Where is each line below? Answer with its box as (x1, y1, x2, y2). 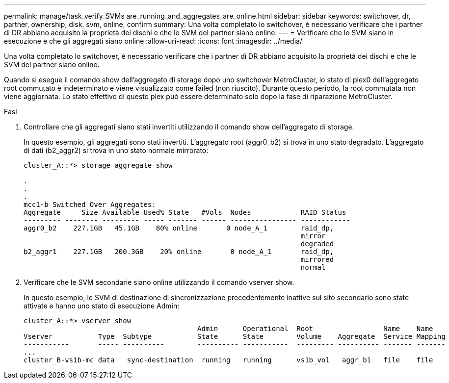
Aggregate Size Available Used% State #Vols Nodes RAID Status (24, 208, 346, 216)
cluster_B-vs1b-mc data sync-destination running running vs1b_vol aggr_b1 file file (24, 356, 433, 364)
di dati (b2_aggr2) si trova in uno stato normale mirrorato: (24, 146, 209, 154)
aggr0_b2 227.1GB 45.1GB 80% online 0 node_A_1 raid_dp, (24, 224, 334, 232)
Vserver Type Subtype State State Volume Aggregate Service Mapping (24, 332, 446, 340)
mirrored (300, 255, 334, 263)
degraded (300, 240, 334, 248)
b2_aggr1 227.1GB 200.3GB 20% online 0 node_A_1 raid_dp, (24, 248, 334, 255)
